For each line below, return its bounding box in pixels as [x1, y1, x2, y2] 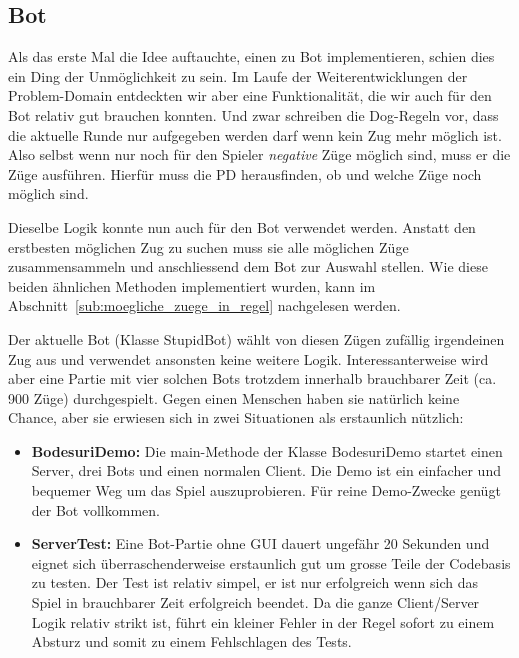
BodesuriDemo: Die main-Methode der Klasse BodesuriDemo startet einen [31, 440, 503, 461]
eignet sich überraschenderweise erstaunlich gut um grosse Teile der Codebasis [31, 552, 511, 573]
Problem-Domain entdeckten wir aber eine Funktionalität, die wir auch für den [8, 85, 492, 106]
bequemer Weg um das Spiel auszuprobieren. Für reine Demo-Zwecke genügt [31, 480, 501, 501]
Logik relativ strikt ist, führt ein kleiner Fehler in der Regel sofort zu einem [31, 611, 495, 632]
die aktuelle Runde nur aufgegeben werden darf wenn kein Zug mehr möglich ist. [8, 124, 502, 145]
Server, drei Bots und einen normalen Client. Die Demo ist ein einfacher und [31, 460, 501, 481]
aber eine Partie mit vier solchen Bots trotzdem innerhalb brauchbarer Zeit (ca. [8, 368, 497, 389]
